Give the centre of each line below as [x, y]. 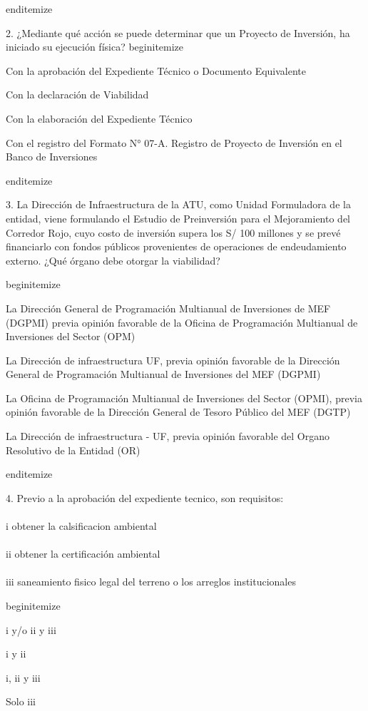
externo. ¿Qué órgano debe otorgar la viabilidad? [113, 260]
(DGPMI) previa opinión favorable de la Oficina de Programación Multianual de [182, 322]
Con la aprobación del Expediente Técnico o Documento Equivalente [156, 70]
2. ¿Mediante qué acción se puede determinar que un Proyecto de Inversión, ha [178, 32]
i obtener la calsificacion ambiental [81, 526]
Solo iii [21, 701]
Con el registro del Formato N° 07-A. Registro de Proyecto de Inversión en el [174, 142]
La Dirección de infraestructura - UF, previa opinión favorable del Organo [168, 436]
